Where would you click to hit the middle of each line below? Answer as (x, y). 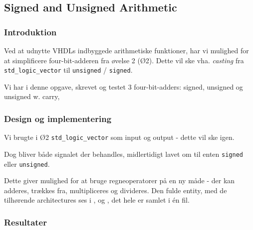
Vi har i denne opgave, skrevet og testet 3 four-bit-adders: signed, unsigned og (124, 86)
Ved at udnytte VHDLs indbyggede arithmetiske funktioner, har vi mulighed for (126, 50)
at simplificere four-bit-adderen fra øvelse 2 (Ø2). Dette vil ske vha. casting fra (124, 60)
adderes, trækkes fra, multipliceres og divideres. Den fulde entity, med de (116, 190)
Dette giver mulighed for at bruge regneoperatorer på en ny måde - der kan (120, 180)
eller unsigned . (27, 164)
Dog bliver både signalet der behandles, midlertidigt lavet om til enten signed (124, 154)
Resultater (25, 222)
